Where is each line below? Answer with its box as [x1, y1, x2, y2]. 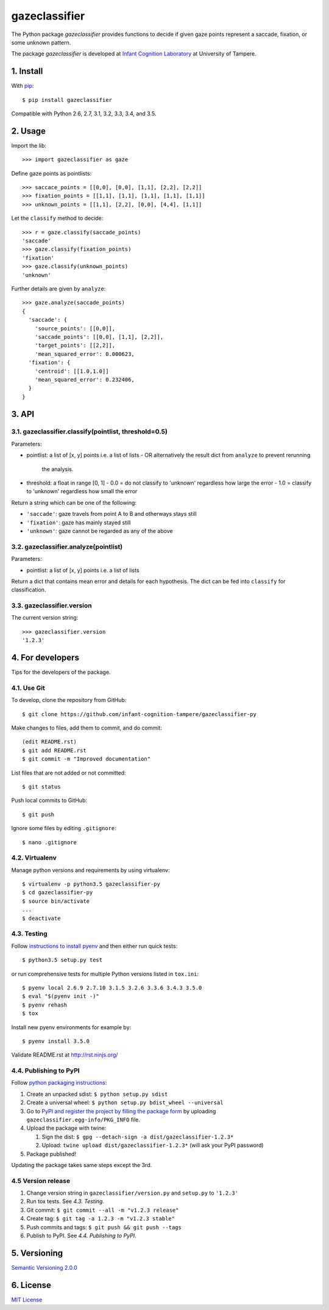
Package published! [26, 1150, 76, 1157]
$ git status [22, 783, 61, 790]
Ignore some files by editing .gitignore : [11, 825, 117, 832]
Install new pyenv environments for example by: [11, 1023, 132, 1031]
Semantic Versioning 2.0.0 [11, 1264, 77, 1271]
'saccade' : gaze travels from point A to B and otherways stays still [26, 510, 197, 518]
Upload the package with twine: [26, 1124, 107, 1132]
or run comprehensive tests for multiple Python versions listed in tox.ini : [11, 970, 199, 977]
